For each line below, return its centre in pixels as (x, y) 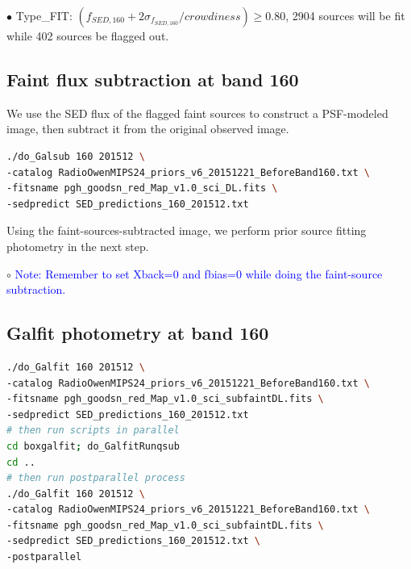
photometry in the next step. (78, 246)
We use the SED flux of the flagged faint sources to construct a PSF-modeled (197, 113)
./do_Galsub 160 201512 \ (76, 156)
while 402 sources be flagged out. (88, 36)
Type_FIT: (44, 15)
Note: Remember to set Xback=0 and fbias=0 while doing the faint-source (199, 273)
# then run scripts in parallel (93, 431)
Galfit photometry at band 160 (138, 333)
